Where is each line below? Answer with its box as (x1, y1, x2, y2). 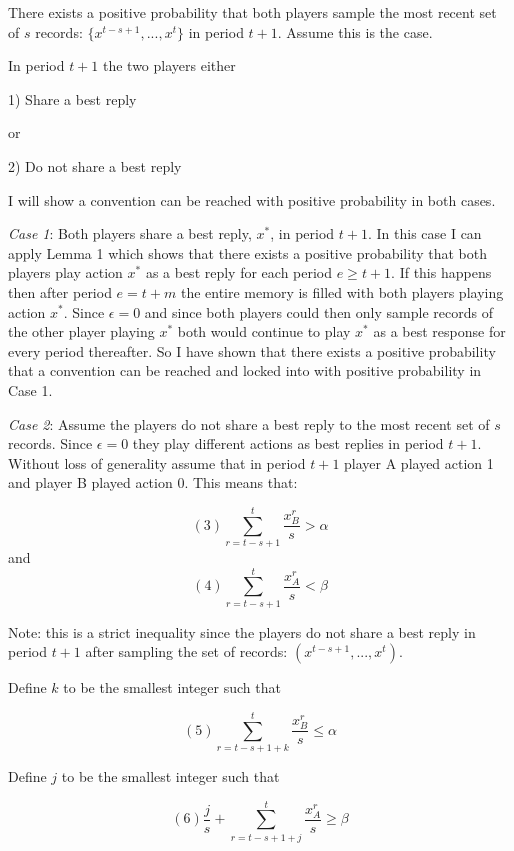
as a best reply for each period (145, 262, 333, 283)
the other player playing (8, 321, 155, 342)
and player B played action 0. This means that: (8, 472, 298, 493)
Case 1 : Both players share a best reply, (8, 223, 252, 244)
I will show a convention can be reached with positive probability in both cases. (8, 189, 496, 210)
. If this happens (391, 262, 492, 283)
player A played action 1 (344, 452, 494, 473)
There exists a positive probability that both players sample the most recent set (8, 2, 497, 22)
